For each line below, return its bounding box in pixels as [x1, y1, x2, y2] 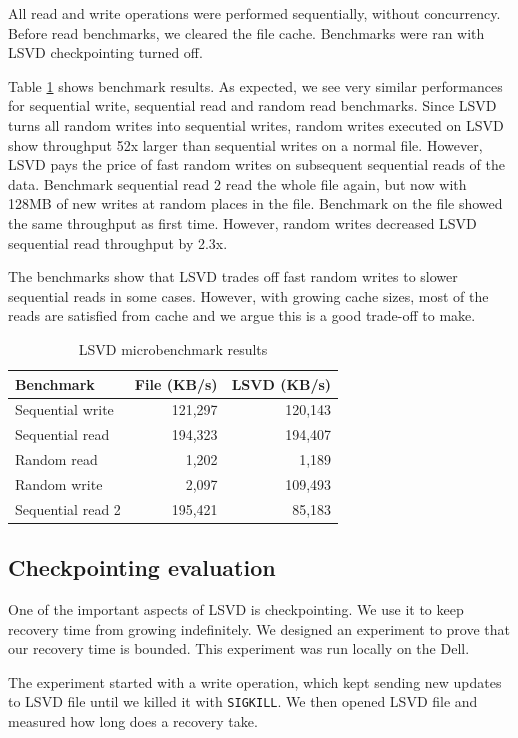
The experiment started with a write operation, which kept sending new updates [8, 671, 502, 692]
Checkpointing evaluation [8, 552, 276, 583]
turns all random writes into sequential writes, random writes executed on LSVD [8, 114, 504, 135]
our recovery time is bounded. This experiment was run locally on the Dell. [8, 638, 470, 659]
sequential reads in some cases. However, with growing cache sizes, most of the [8, 285, 489, 306]
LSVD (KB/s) [231, 373, 332, 394]
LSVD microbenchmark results [78, 338, 268, 359]
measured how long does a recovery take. [8, 711, 258, 732]
